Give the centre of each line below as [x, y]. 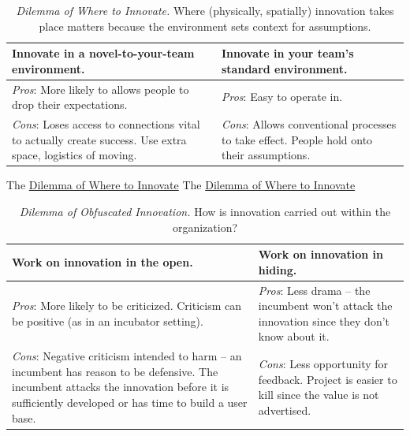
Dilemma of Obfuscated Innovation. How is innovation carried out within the [205, 211]
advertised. [285, 410]
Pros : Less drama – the [314, 290]
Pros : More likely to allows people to [101, 89]
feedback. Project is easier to [328, 379]
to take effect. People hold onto [297, 139]
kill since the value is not [319, 395]
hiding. [278, 269]
